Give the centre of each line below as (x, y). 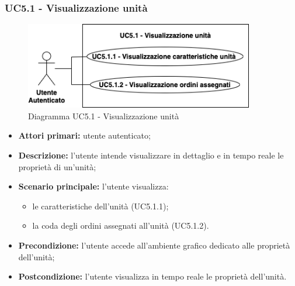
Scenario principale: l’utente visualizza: (93, 186)
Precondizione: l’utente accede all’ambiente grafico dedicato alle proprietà (154, 245)
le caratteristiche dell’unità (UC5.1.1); (100, 206)
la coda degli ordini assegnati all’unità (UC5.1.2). (121, 225)
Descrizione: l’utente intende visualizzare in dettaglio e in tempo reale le (151, 155)
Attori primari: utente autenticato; (84, 135)
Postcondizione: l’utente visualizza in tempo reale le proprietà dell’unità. (152, 276)
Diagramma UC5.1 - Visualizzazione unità (104, 116)
